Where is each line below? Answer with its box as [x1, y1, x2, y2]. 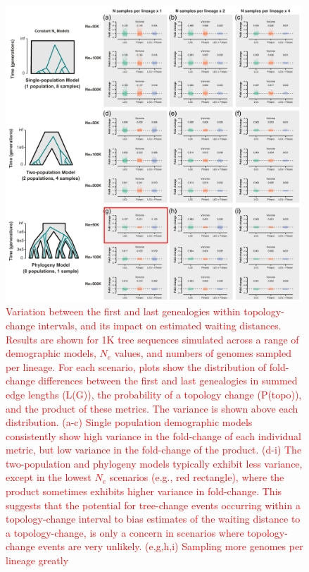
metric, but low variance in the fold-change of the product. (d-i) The [6, 442, 302, 457]
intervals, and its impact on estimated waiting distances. [38, 317, 282, 332]
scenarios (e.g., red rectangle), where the [109, 470, 284, 485]
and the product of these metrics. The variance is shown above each [6, 401, 298, 415]
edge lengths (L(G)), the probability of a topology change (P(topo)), [6, 387, 302, 401]
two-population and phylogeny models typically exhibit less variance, [6, 456, 303, 470]
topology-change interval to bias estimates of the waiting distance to [6, 511, 301, 526]
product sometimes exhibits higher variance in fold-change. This [6, 484, 282, 499]
